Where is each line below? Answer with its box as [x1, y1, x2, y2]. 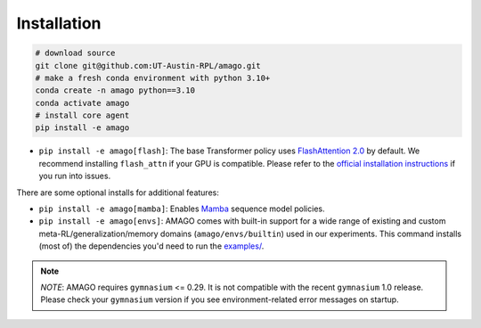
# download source [35, 48, 116, 58]
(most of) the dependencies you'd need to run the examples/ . [38, 241, 265, 251]
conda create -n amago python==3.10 [35, 86, 196, 95]
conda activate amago [35, 98, 130, 108]
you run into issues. [38, 170, 111, 182]
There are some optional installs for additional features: [16, 187, 220, 198]
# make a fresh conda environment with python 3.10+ [35, 72, 271, 83]
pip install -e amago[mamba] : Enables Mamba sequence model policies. [38, 203, 325, 214]
